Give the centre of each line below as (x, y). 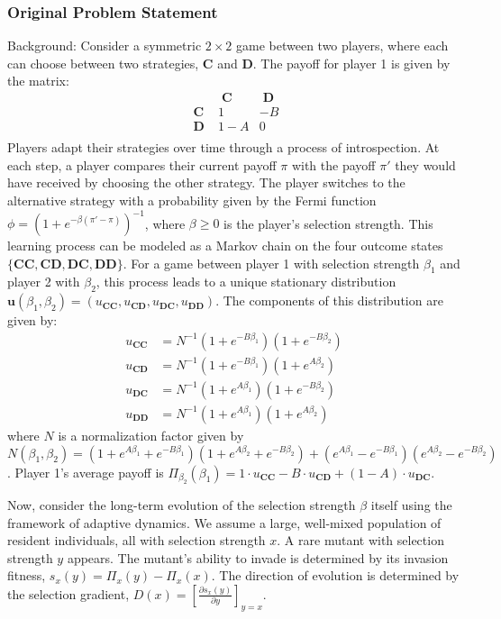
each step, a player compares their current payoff (142, 164)
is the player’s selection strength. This (328, 223)
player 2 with (44, 282)
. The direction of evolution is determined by (335, 575)
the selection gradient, (68, 593)
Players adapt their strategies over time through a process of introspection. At (223, 147)
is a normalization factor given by (151, 435)
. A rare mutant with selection (360, 540)
